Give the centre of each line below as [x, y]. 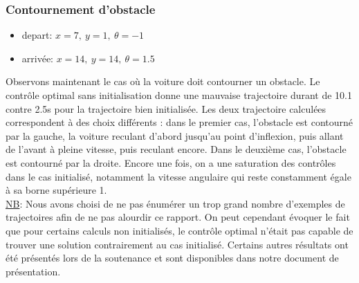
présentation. [33, 271]
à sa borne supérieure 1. [56, 190]
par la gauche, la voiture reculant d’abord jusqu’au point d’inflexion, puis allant [175, 135]
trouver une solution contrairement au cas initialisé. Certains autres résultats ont [177, 244]
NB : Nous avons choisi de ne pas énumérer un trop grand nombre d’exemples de [175, 203]
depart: [37, 35]
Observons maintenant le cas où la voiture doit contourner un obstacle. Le [163, 81]
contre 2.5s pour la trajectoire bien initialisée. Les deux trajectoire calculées [166, 108]
